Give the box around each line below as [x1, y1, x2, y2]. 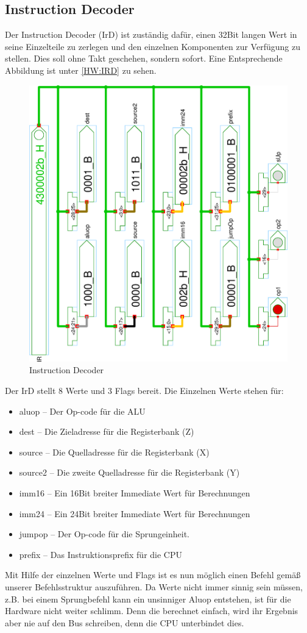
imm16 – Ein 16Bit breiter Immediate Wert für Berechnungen [19, 486, 250, 499]
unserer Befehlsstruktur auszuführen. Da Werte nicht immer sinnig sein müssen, [5, 580, 303, 593]
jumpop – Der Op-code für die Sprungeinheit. [19, 527, 189, 540]
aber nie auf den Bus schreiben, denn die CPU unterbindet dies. [5, 616, 244, 629]
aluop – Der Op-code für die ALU [19, 404, 146, 417]
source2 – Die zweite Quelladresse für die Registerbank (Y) [19, 466, 240, 479]
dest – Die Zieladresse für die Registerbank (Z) [19, 425, 194, 438]
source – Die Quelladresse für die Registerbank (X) [19, 445, 210, 458]
